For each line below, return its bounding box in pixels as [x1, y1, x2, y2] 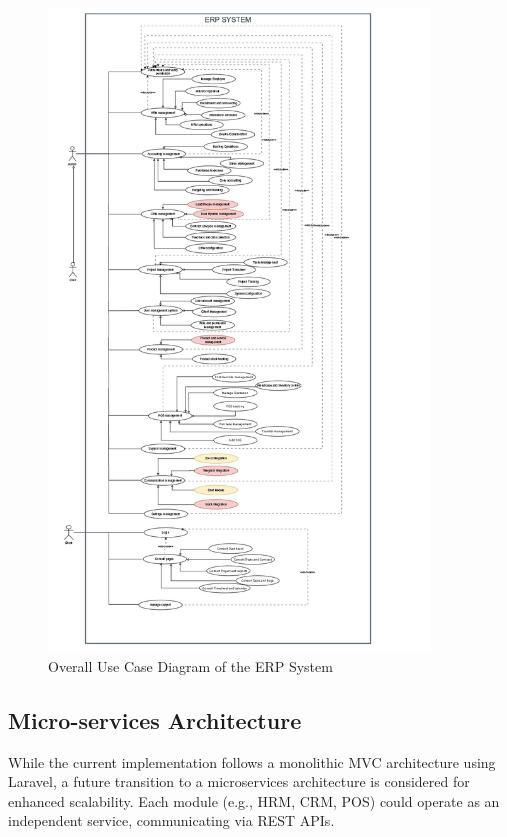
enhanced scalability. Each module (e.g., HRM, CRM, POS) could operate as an [8, 790, 500, 811]
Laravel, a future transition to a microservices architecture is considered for [8, 771, 470, 792]
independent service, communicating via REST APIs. [8, 810, 335, 831]
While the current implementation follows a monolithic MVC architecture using [8, 751, 496, 772]
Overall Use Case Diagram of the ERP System [48, 655, 333, 676]
